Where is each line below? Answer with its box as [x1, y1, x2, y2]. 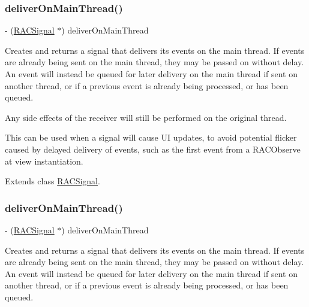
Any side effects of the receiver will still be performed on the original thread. [5, 111, 287, 123]
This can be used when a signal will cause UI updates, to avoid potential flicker [5, 131, 297, 144]
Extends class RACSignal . [5, 175, 100, 187]
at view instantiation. [5, 154, 83, 167]
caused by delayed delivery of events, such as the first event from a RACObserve [5, 142, 301, 155]
